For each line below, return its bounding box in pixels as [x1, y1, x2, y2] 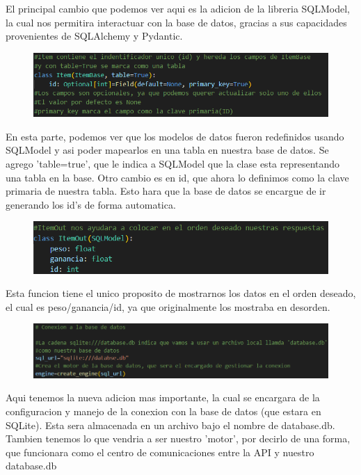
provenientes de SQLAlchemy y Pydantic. [6, 29, 183, 43]
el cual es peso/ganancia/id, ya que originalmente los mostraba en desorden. [6, 299, 330, 314]
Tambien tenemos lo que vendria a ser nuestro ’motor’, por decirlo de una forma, [6, 431, 351, 446]
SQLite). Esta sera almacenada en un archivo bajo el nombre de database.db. [6, 417, 335, 432]
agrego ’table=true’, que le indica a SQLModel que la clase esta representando [6, 156, 340, 171]
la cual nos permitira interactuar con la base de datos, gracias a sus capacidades [6, 15, 347, 29]
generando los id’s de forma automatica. [6, 197, 176, 211]
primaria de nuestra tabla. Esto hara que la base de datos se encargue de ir [6, 184, 326, 198]
